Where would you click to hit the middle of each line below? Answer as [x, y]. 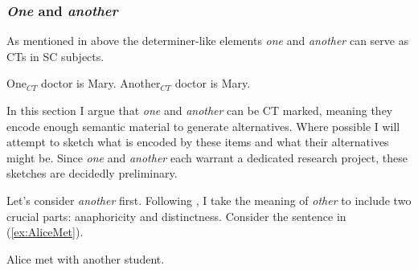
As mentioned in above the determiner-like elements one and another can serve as [208, 41]
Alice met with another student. [86, 258]
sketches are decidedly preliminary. [92, 173]
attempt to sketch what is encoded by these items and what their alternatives [198, 142]
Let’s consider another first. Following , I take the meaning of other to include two [209, 200]
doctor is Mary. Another [101, 83]
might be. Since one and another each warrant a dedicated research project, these [207, 157]
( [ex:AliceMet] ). [45, 232]
